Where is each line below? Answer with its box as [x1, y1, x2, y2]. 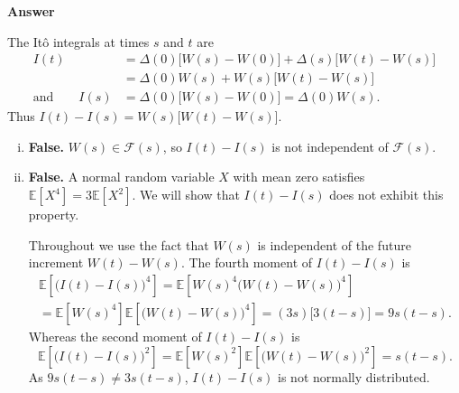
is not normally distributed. [278, 367, 430, 386]
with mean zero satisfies [233, 167, 365, 186]
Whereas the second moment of [28, 326, 202, 345]
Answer [7, 2, 55, 20]
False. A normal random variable [28, 167, 215, 186]
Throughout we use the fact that [28, 235, 209, 254]
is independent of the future [257, 235, 411, 254]
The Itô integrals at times [7, 32, 150, 51]
